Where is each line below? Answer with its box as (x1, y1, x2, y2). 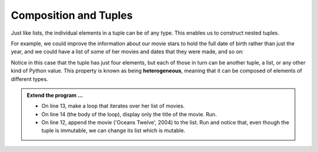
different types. (11, 75, 48, 82)
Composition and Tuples (11, 9, 133, 22)
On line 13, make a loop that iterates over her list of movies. (41, 103, 185, 110)
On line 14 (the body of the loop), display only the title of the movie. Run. (41, 110, 217, 117)
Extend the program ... (26, 92, 83, 99)
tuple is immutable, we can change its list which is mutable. (41, 127, 185, 134)
